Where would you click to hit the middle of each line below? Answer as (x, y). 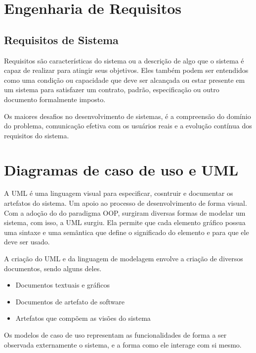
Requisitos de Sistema (61, 39)
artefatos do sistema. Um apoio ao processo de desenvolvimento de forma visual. (126, 203)
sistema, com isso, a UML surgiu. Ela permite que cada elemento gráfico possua (125, 222)
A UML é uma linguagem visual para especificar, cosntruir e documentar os (119, 193)
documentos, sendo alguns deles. (53, 268)
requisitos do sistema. (37, 135)
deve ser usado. (27, 242)
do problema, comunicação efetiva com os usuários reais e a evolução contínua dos (128, 126)
